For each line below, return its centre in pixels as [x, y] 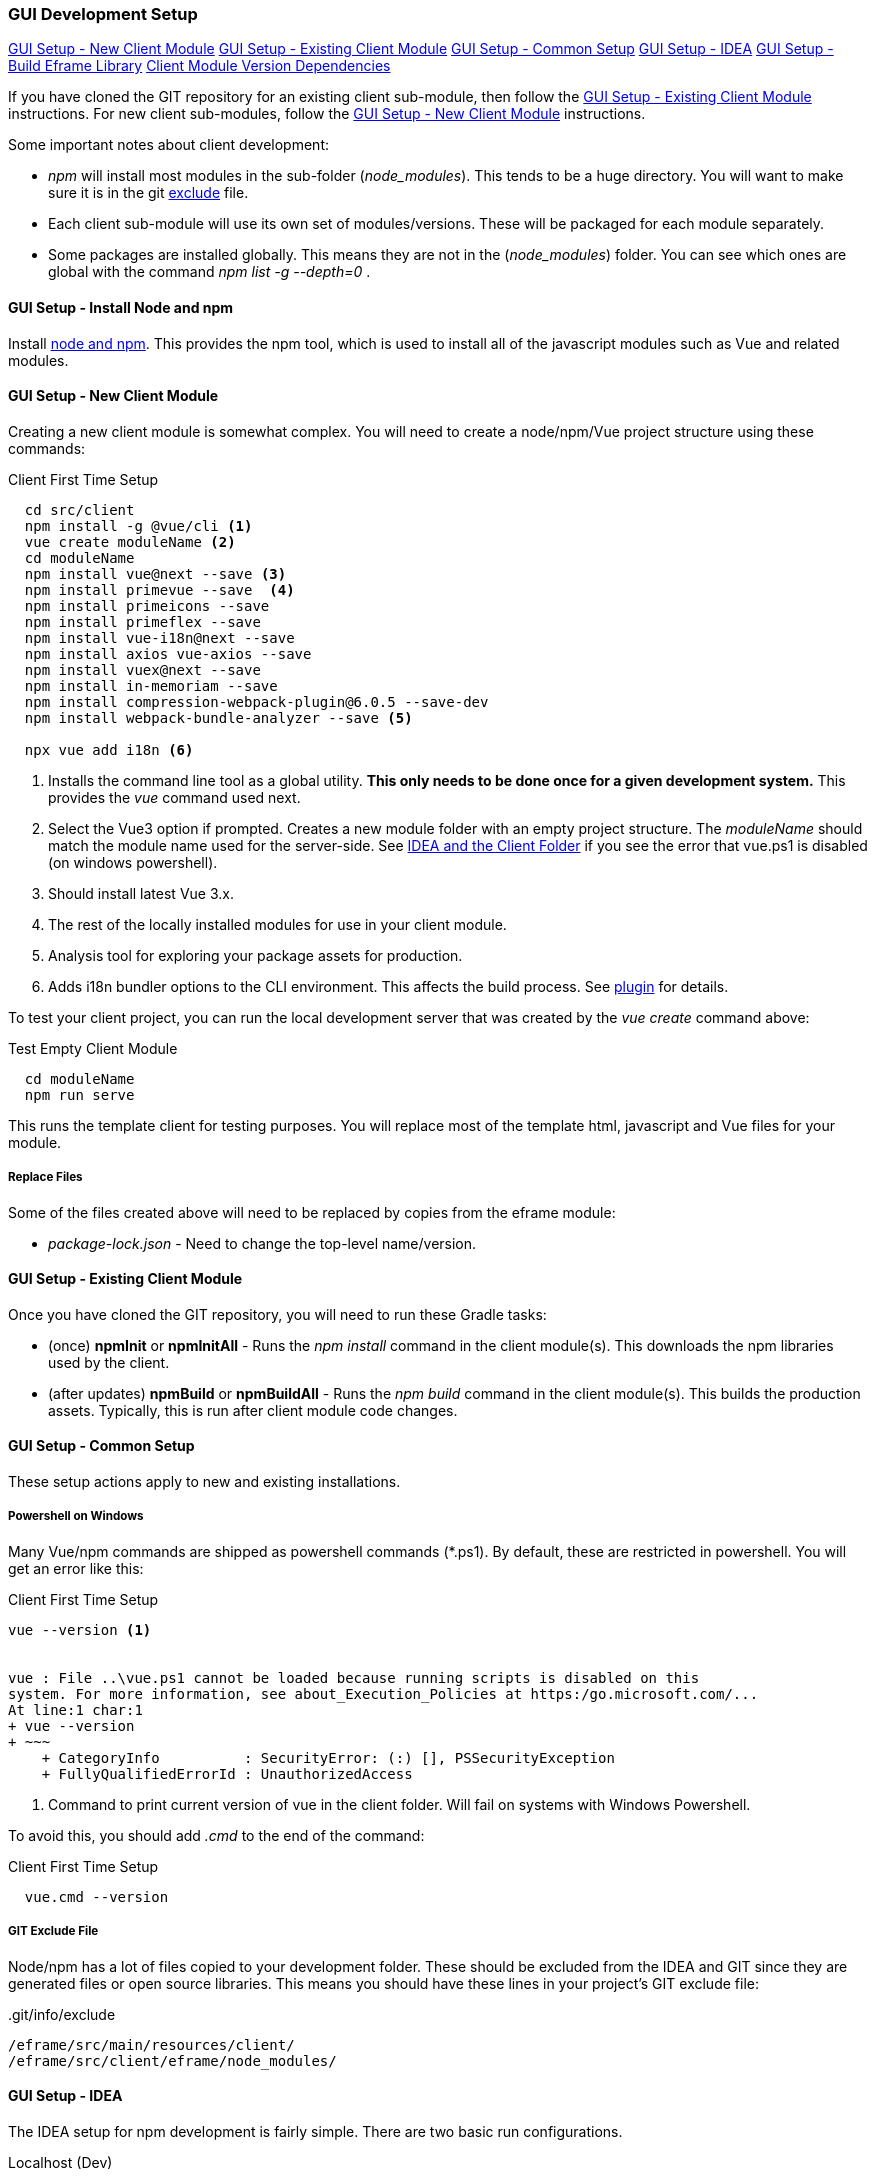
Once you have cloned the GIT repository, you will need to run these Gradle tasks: [277, 1314]
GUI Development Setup [103, 14]
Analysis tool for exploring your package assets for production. [255, 955]
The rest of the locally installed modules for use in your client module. [277, 924]
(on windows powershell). [133, 862]
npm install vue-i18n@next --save [159, 637]
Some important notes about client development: [168, 145]
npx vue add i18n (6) [109, 749]
